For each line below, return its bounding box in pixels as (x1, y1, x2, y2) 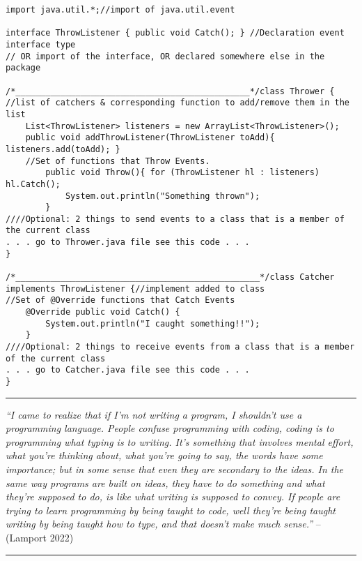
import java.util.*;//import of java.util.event (6, 5, 235, 15)
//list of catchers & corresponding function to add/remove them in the (6, 98, 349, 108)
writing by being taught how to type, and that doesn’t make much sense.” (6, 516, 313, 531)
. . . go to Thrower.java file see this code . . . (6, 237, 250, 248)
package (6, 63, 41, 73)
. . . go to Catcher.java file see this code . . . (6, 365, 250, 375)
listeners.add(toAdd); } (6, 144, 120, 154)
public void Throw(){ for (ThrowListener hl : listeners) (45, 167, 320, 178)
